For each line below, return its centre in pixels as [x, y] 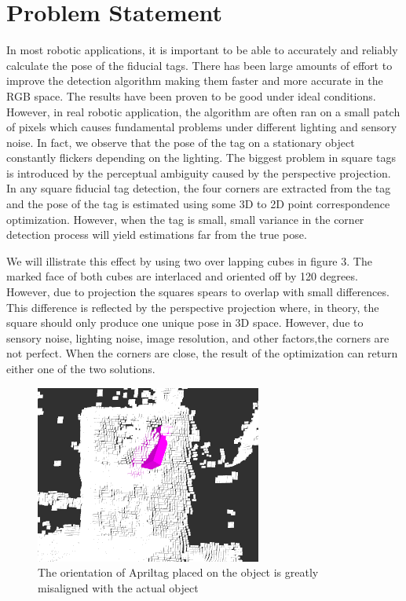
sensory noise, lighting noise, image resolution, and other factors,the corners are [198, 337]
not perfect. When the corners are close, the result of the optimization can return [202, 353]
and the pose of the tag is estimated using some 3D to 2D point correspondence [198, 204]
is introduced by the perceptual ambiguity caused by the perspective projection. [199, 172]
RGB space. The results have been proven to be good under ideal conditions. [191, 95]
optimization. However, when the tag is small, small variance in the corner [185, 219]
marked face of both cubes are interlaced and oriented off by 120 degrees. [182, 276]
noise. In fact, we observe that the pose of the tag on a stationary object [181, 142]
